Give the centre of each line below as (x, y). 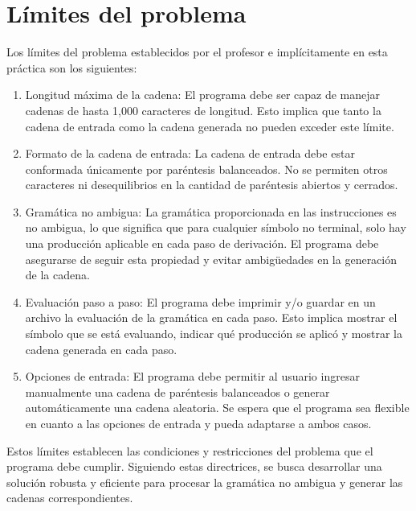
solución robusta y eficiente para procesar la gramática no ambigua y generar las (205, 482)
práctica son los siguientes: (72, 67)
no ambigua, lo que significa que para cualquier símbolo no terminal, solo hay (216, 227)
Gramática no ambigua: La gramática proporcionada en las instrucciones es (211, 211)
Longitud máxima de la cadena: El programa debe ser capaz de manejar (203, 95)
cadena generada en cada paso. (101, 349)
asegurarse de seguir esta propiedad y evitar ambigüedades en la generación (211, 259)
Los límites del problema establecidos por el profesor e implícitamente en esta (197, 52)
